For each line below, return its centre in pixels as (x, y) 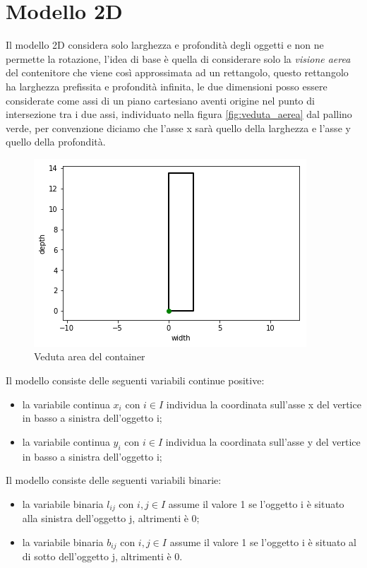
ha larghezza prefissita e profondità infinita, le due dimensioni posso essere (167, 86)
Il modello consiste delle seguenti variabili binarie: (114, 480)
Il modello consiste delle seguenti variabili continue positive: (135, 380)
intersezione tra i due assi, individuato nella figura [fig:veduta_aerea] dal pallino (179, 114)
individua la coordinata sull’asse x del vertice (264, 404)
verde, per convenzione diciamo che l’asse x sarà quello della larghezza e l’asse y (178, 128)
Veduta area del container (90, 356)
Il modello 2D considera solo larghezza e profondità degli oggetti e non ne (165, 45)
